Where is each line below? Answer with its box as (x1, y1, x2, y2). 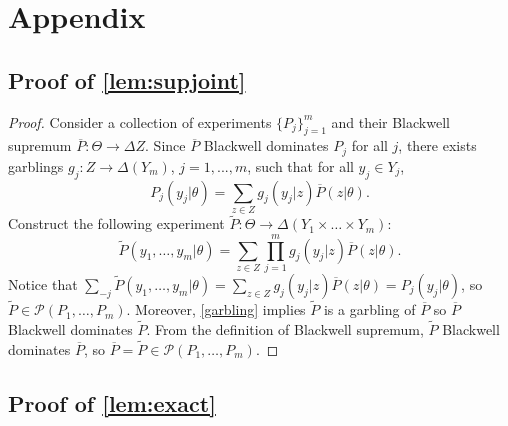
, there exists (398, 135, 477, 156)
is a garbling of (323, 299, 416, 320)
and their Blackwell (331, 111, 450, 132)
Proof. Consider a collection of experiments (8, 111, 272, 132)
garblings (8, 155, 64, 176)
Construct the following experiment (8, 213, 225, 234)
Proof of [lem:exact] (8, 387, 216, 418)
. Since (145, 135, 186, 156)
